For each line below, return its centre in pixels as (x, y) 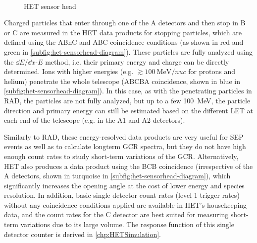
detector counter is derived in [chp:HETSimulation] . (83, 234)
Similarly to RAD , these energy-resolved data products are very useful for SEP (124, 136)
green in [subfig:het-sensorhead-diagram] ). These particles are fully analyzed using (128, 51)
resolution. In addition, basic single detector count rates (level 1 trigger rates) (122, 195)
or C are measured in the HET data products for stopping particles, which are (123, 32)
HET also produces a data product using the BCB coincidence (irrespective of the (128, 166)
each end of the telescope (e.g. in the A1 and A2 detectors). (95, 120)
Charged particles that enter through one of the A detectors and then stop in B (125, 23)
